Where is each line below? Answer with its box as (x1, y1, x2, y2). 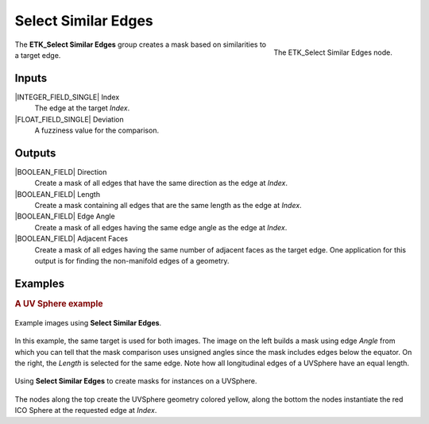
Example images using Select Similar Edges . (14, 318, 162, 327)
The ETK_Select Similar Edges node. (273, 48, 392, 57)
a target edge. (14, 50, 61, 60)
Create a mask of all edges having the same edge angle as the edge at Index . (34, 222, 288, 232)
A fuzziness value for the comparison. (34, 125, 159, 135)
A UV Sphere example (14, 298, 103, 309)
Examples (14, 276, 65, 290)
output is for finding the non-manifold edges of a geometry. (34, 256, 230, 266)
